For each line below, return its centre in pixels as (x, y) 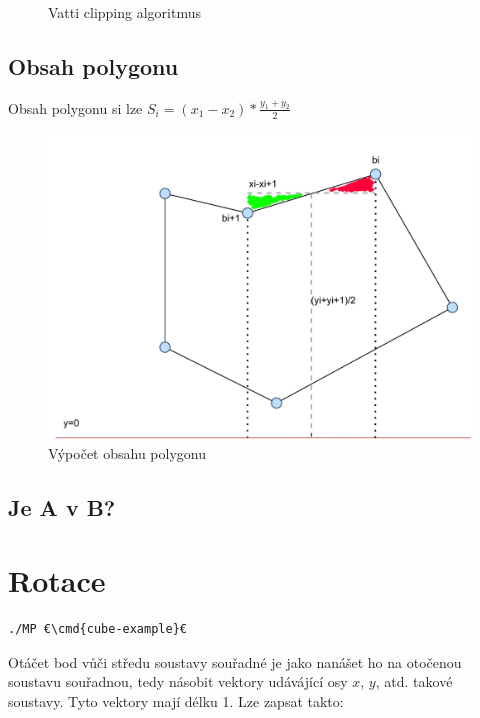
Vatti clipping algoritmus (124, 12)
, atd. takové (414, 681)
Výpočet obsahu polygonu (127, 452)
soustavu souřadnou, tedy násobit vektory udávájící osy (178, 681)
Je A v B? (62, 506)
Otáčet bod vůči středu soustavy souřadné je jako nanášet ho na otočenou (235, 661)
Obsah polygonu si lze (75, 107)
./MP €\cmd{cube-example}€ (97, 629)
